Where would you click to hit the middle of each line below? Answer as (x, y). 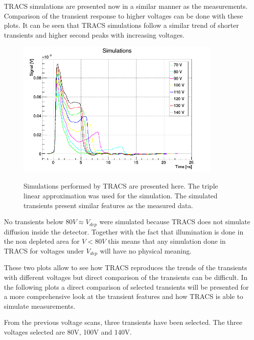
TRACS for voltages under (44, 250)
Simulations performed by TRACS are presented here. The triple (121, 186)
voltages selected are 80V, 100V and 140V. (68, 331)
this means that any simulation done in (167, 241)
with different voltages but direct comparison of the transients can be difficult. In (126, 277)
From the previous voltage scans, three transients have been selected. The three (123, 322)
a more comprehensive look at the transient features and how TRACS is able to (124, 296)
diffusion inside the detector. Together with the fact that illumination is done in (124, 231)
